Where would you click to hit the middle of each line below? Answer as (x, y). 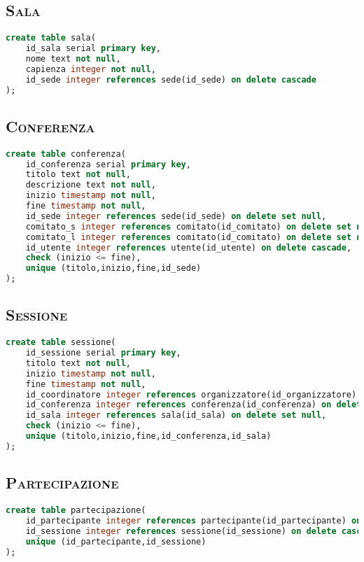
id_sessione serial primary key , (103, 353)
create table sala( (51, 38)
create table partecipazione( (76, 511)
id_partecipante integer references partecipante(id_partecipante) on (194, 520)
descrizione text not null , (91, 185)
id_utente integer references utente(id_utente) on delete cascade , (189, 247)
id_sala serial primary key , (93, 49)
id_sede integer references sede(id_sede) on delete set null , (176, 216)
